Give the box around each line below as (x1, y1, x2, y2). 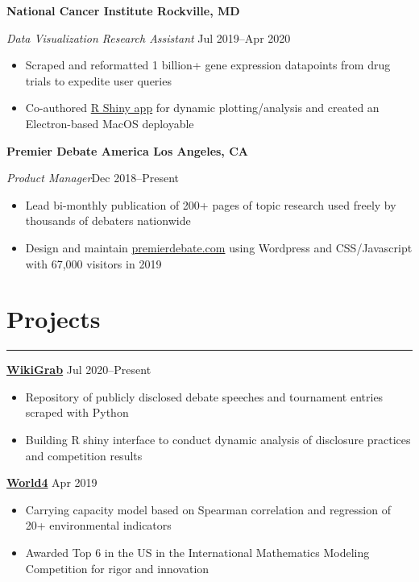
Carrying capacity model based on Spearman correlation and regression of (25, 501, 391, 518)
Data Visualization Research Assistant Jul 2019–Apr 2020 (6, 29, 291, 46)
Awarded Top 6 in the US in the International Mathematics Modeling (25, 544, 370, 560)
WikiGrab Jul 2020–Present (6, 361, 151, 378)
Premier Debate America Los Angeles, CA (6, 142, 248, 159)
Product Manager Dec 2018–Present (6, 169, 180, 186)
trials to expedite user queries (25, 72, 172, 89)
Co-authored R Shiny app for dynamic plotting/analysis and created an (25, 99, 380, 116)
